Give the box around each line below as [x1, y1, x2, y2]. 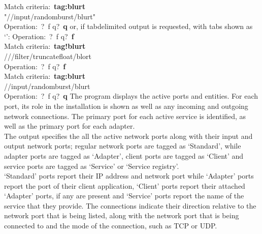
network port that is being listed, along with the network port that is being [4, 210, 239, 221]
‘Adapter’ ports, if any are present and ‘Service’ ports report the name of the [4, 190, 244, 201]
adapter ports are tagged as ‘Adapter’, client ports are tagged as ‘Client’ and [4, 150, 244, 161]
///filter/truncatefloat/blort [4, 50, 92, 61]
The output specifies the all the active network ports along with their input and [4, 130, 253, 141]
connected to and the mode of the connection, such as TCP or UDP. [4, 220, 217, 231]
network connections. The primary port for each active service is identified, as [4, 110, 246, 121]
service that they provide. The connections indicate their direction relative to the [4, 200, 256, 211]
